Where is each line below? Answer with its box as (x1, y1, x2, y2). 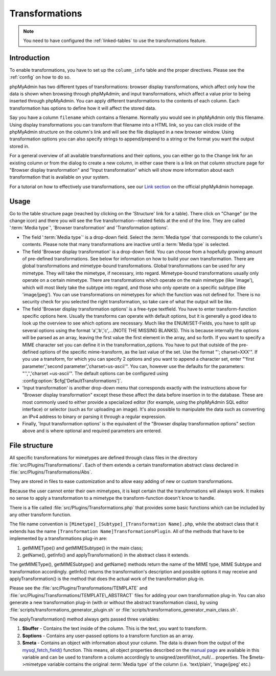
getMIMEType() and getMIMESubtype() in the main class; (22, 545, 143, 551)
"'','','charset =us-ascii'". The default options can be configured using (22, 371, 169, 377)
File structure (9, 441, 53, 450)
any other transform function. (9, 511, 72, 518)
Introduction (9, 53, 50, 62)
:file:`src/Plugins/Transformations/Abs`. (9, 469, 93, 475)
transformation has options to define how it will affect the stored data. (9, 105, 156, 111)
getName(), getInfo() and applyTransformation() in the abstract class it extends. (22, 551, 190, 558)
